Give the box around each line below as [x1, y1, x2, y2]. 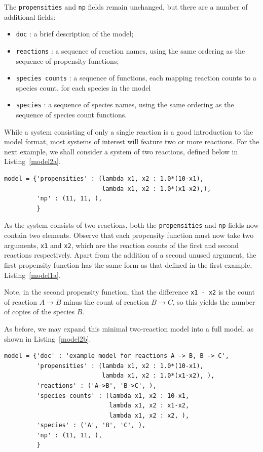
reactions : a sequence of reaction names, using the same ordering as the [16, 45, 245, 56]
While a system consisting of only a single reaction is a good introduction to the [4, 126, 253, 137]
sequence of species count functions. [16, 109, 127, 120]
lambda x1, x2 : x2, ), [109, 412, 190, 419]
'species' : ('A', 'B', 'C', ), [36, 422, 146, 429]
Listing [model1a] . [4, 269, 61, 280]
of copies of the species [4, 306, 75, 317]
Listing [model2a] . [4, 156, 61, 167]
